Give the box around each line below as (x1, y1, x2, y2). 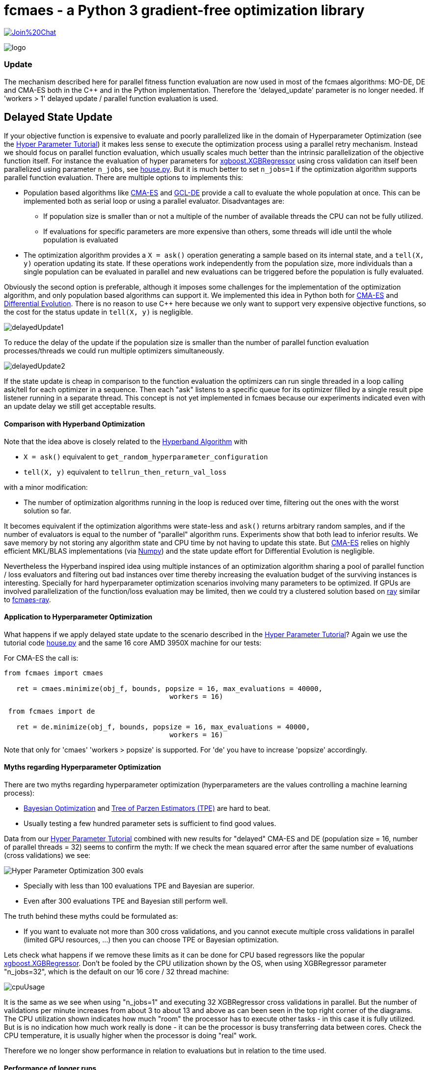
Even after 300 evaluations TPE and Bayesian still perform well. (24, 897, 228, 905)
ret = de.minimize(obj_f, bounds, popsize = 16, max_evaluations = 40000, (16, 722, 310, 731)
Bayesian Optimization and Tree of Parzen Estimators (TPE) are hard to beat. (24, 804, 270, 812)
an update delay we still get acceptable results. (4, 402, 156, 411)
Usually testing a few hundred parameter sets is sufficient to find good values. (24, 819, 276, 828)
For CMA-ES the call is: (4, 653, 79, 662)
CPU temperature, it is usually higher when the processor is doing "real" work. (4, 1031, 257, 1040)
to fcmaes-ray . (4, 595, 51, 604)
